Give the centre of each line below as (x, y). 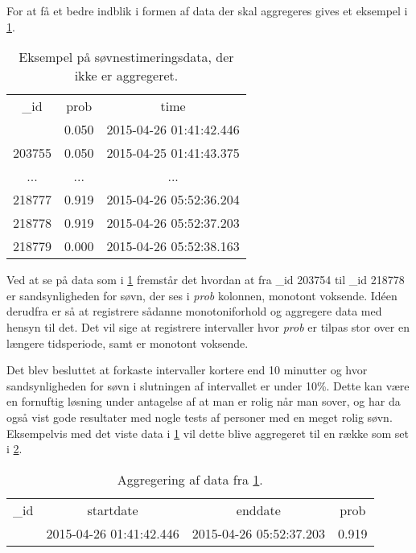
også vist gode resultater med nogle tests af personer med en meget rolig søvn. (200, 417)
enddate (258, 510)
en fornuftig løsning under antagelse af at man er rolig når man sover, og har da (204, 401)
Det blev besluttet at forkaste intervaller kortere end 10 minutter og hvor (187, 370)
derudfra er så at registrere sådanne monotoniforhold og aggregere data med (194, 311)
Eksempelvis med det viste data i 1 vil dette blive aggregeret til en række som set (208, 433)
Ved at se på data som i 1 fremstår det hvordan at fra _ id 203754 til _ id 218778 (206, 280)
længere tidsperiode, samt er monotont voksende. (128, 343)
